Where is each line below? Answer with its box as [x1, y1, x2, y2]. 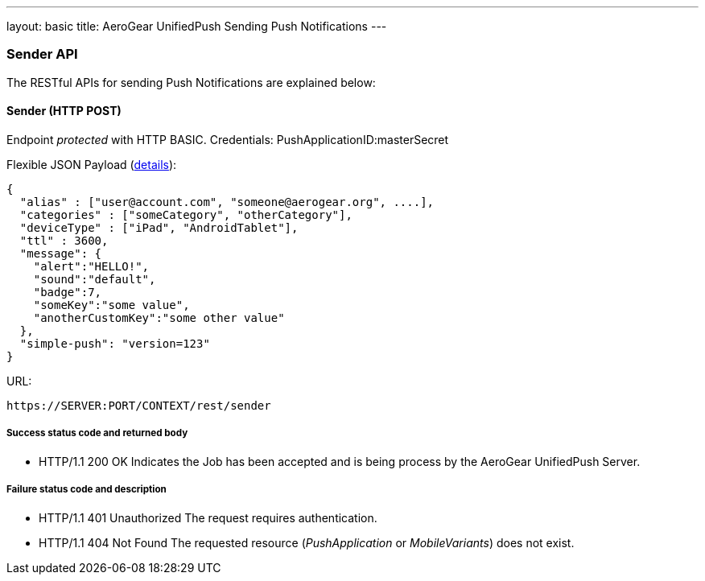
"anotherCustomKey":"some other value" [33, 311, 285, 324]
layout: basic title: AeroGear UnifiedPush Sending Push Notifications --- [6, 19, 387, 33]
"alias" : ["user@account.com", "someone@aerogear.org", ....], [19, 195, 435, 208]
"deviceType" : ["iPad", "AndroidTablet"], [19, 220, 299, 234]
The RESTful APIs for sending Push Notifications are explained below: [6, 75, 376, 89]
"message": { [19, 246, 102, 260]
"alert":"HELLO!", [33, 259, 150, 273]
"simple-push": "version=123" [19, 336, 210, 350]
